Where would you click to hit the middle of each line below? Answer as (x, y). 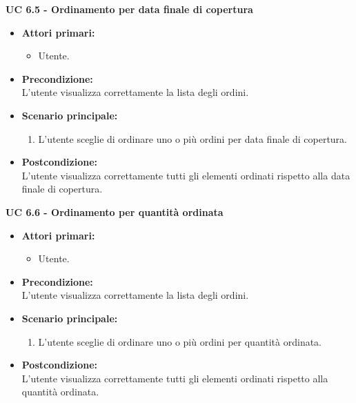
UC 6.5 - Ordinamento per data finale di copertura (129, 9)
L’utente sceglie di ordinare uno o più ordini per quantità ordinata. (180, 341)
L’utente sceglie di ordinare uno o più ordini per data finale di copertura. (192, 138)
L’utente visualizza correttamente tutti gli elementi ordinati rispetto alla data (186, 175)
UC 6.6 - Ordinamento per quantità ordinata (115, 212)
